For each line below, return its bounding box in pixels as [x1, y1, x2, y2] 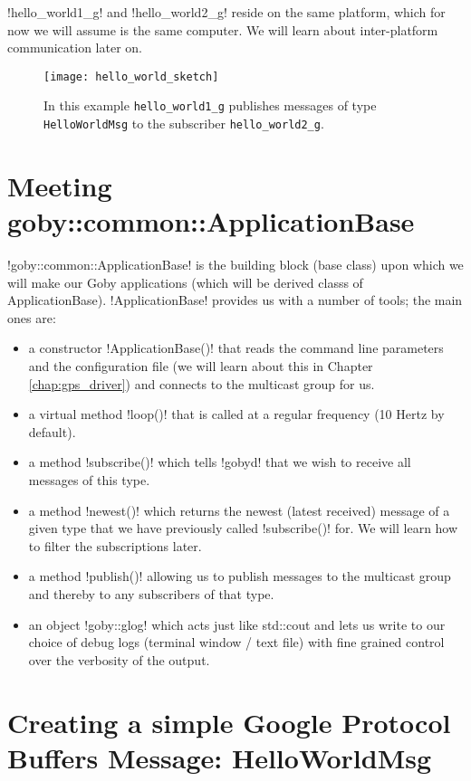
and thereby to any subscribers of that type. [28, 584, 274, 603]
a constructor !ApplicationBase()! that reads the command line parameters [28, 338, 444, 357]
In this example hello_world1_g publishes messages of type [43, 96, 377, 115]
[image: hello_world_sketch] [43, 70, 219, 83]
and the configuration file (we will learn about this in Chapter [28, 357, 373, 376]
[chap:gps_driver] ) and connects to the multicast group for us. [28, 374, 375, 393]
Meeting [7, 167, 112, 204]
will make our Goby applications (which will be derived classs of [7, 272, 363, 291]
